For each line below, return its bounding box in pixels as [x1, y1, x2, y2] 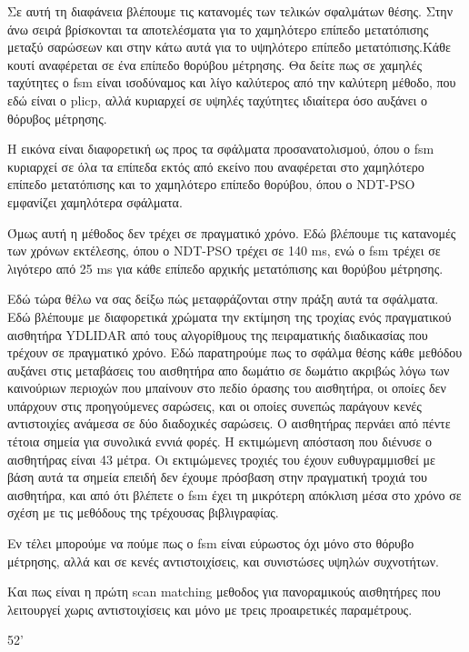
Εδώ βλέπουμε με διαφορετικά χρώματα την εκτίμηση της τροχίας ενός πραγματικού [7, 306, 452, 326]
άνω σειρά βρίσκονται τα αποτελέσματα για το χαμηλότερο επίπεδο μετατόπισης [7, 19, 429, 38]
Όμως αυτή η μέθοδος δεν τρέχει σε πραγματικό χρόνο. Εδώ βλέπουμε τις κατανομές [7, 223, 456, 242]
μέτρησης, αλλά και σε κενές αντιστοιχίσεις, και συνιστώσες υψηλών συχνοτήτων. [7, 551, 439, 570]
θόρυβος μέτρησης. [7, 108, 107, 127]
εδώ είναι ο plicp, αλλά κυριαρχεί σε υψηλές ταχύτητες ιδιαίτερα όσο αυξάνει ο [7, 90, 427, 109]
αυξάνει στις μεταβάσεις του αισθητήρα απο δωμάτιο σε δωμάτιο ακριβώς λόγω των [7, 360, 450, 379]
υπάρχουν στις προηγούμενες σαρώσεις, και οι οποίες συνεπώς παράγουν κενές [7, 396, 422, 415]
